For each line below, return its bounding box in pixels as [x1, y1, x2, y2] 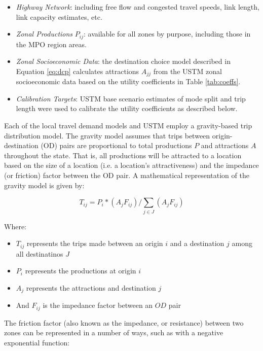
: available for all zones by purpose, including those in [83, 28, 251, 39]
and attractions [201, 140, 249, 151]
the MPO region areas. [16, 39, 87, 49]
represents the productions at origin [25, 265, 136, 276]
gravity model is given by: [4, 180, 85, 190]
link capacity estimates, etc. [16, 11, 102, 22]
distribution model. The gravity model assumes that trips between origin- [4, 130, 233, 141]
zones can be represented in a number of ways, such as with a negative [4, 327, 223, 338]
